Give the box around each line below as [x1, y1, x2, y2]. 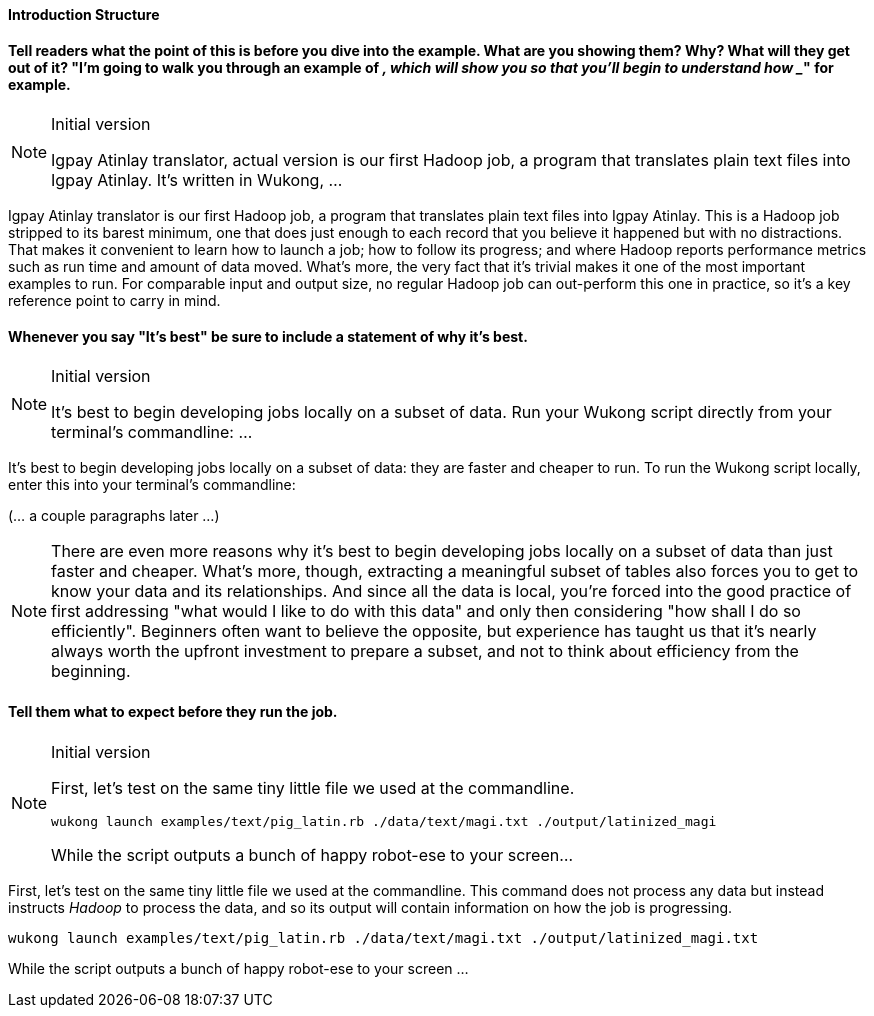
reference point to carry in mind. [8, 292, 221, 310]
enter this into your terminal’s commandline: [8, 476, 296, 494]
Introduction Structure [8, 6, 160, 23]
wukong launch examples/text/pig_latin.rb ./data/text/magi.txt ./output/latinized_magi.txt [8, 929, 759, 946]
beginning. [51, 661, 131, 682]
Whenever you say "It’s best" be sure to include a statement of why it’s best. [8, 327, 528, 345]
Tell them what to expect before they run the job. [8, 703, 338, 721]
